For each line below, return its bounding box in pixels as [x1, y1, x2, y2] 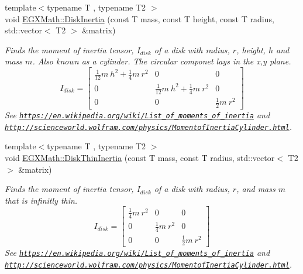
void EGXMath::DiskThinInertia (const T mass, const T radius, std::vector [5, 151, 275, 163]
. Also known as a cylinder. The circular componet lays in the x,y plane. [32, 55, 291, 67]
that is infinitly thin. [5, 194, 78, 206]
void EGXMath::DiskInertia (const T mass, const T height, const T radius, [5, 12, 274, 25]
